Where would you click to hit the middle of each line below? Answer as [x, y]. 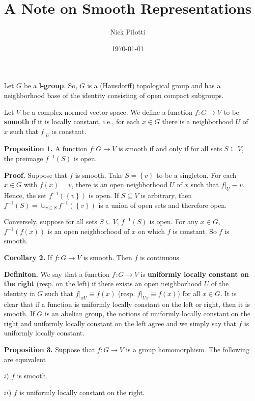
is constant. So [195, 231]
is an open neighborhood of [88, 231]
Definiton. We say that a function [57, 274]
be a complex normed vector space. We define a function [107, 112]
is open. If [104, 195]
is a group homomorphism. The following [188, 349]
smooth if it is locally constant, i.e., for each [72, 121]
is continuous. [161, 257]
